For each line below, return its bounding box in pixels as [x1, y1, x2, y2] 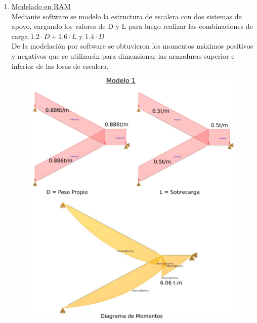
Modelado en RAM [11, 1, 71, 11]
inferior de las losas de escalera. [11, 60, 109, 71]
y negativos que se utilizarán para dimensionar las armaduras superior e [11, 50, 235, 61]
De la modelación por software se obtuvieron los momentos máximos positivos [11, 41, 253, 51]
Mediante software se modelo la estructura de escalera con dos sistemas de [11, 11, 242, 21]
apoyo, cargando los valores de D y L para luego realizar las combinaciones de [11, 21, 253, 31]
